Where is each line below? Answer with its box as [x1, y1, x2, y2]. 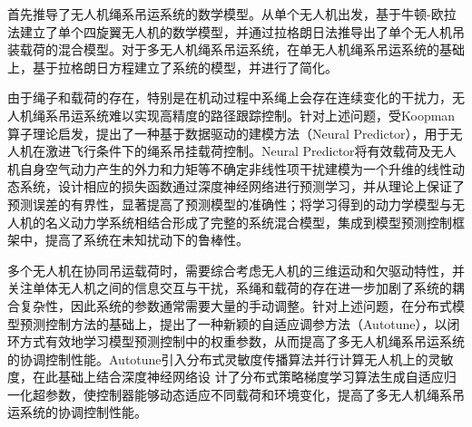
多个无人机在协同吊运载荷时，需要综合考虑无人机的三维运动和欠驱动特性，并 [7, 260, 465, 279]
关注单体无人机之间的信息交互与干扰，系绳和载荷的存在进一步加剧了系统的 [7, 278, 452, 297]
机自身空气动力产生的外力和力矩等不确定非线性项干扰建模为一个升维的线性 [7, 159, 452, 178]
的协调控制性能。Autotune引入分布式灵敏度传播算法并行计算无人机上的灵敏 [7, 349, 454, 368]
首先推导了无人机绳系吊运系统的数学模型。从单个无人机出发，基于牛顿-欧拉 [7, 5, 457, 23]
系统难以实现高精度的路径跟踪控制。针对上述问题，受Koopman [83, 105, 456, 124]
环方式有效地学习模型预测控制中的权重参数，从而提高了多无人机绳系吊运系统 [7, 332, 465, 351]
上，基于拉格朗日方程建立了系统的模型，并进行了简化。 [7, 57, 338, 76]
